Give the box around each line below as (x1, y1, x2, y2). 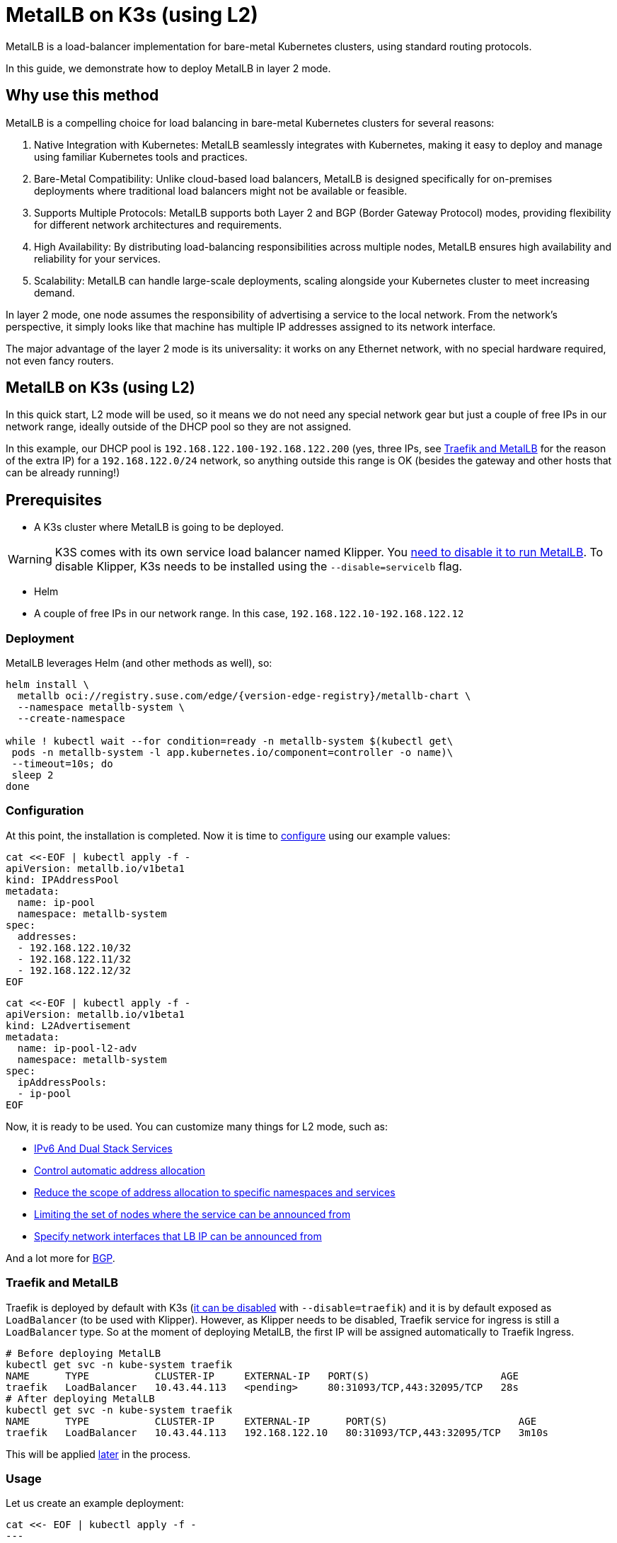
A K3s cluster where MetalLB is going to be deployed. (34, 521, 284, 534)
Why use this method (6, 86, 159, 105)
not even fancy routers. (6, 354, 114, 367)
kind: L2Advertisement (6, 1019, 132, 1031)
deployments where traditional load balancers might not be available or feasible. (34, 184, 408, 197)
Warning (8, 552, 52, 567)
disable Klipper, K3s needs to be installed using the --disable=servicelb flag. (54, 559, 463, 574)
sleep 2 (11, 769, 54, 781)
